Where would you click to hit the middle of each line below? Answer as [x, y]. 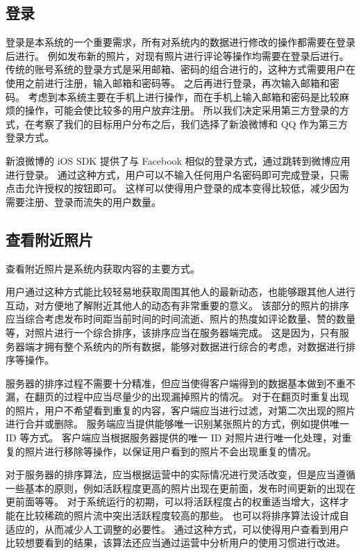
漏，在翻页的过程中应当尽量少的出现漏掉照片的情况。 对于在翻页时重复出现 [177, 397]
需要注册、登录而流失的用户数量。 [83, 201]
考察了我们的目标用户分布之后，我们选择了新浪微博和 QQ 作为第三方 [191, 123]
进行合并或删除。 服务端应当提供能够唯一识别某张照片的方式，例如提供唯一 [177, 424]
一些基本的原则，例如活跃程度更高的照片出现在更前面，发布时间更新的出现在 [180, 488]
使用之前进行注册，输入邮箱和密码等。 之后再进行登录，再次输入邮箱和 [168, 82]
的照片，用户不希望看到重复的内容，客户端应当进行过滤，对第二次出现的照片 [180, 410]
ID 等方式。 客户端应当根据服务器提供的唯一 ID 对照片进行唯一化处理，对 [174, 438]
